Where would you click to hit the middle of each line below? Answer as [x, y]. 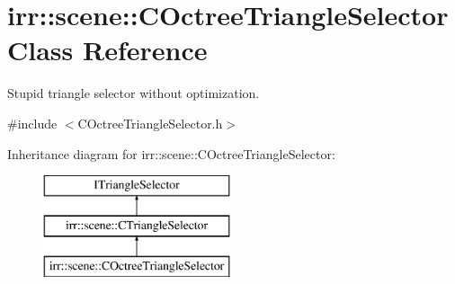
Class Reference [107, 50]
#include [32, 123]
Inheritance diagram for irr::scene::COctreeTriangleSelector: [171, 153]
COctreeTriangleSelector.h [150, 123]
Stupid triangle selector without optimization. [134, 93]
